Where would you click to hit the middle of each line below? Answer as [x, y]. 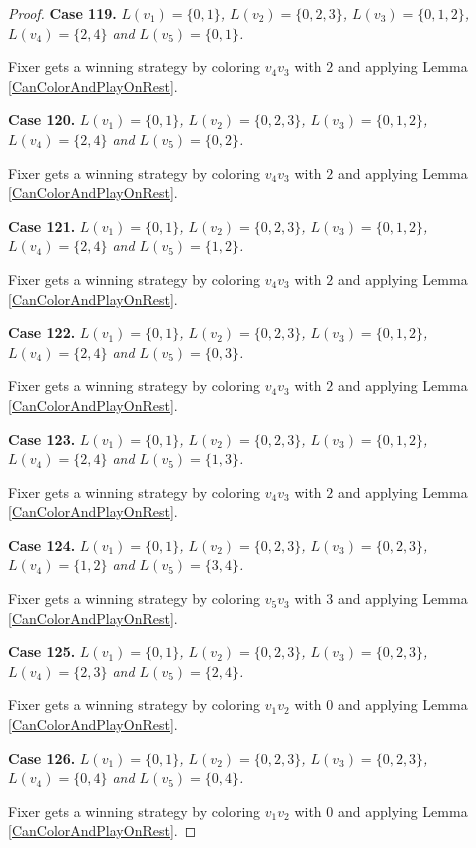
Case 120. [42, 119]
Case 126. [42, 757]
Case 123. [42, 438]
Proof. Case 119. [62, 13]
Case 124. [42, 544]
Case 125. [42, 651]
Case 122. [42, 332]
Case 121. [42, 225]
